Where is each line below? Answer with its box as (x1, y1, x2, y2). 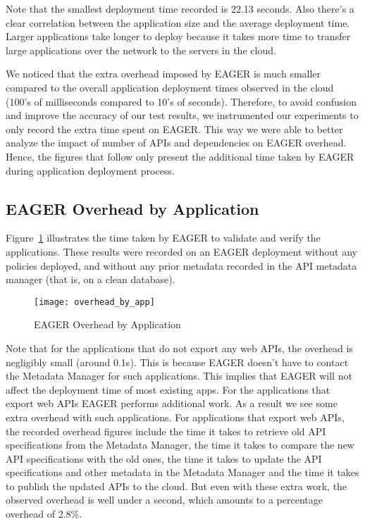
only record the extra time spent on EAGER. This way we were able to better (6, 121, 343, 136)
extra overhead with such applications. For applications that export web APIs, (6, 409, 345, 424)
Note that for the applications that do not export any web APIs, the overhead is (6, 340, 353, 355)
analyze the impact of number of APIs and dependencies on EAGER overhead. (6, 135, 347, 150)
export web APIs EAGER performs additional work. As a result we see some (6, 396, 338, 411)
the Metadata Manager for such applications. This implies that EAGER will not (6, 368, 352, 383)
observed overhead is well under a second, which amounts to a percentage (6, 492, 323, 507)
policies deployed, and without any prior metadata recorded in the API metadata (6, 258, 357, 273)
